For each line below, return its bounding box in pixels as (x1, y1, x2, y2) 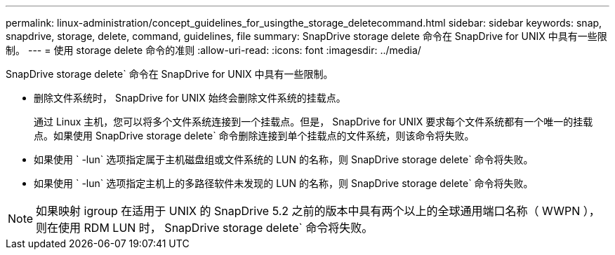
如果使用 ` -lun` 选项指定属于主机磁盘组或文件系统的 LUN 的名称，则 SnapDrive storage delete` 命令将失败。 (34, 153, 534, 165)
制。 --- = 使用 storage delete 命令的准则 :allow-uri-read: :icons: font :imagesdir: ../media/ (6, 44, 421, 56)
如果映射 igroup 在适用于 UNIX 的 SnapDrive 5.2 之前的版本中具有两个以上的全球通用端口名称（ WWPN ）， (36, 204, 600, 218)
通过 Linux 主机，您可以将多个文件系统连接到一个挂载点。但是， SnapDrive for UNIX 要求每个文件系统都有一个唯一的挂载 (34, 116, 593, 127)
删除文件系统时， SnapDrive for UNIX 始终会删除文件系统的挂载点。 (34, 92, 346, 104)
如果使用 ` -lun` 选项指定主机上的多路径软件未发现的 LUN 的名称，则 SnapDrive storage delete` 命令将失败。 (34, 177, 534, 189)
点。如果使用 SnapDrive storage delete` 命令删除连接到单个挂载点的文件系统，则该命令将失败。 (34, 130, 475, 142)
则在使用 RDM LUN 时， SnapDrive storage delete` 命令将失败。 (36, 221, 373, 235)
